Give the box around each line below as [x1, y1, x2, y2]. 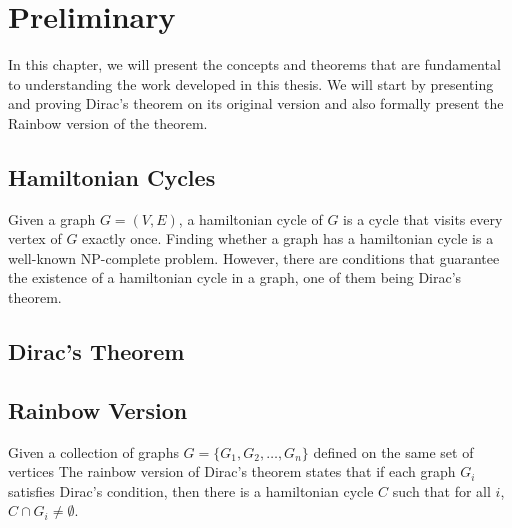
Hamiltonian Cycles [8, 161, 216, 192]
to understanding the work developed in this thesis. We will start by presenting [8, 73, 494, 94]
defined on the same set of [313, 441, 474, 462]
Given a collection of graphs [8, 441, 179, 462]
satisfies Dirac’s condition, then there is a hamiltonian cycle [8, 480, 374, 501]
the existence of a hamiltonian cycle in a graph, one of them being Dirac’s [8, 267, 462, 288]
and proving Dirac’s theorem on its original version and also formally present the [8, 93, 504, 114]
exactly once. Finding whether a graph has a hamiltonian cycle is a [82, 228, 494, 249]
